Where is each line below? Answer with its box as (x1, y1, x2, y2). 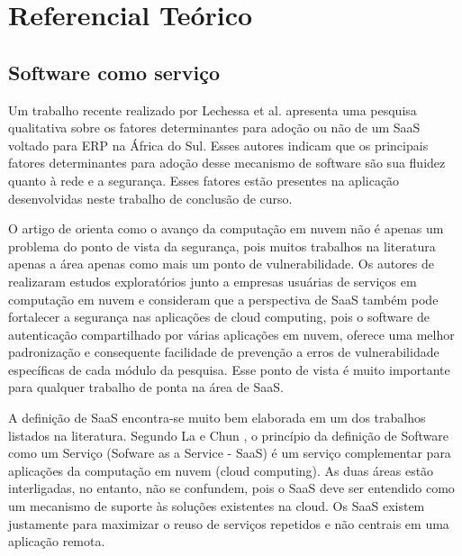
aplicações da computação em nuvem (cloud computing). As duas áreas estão (8, 460, 434, 479)
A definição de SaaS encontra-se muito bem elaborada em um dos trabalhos (8, 408, 426, 427)
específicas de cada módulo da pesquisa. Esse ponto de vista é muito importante (8, 360, 450, 378)
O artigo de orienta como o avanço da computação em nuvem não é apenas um (8, 219, 444, 238)
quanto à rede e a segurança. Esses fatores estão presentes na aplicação (8, 170, 400, 189)
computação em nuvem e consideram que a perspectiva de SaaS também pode (8, 289, 439, 308)
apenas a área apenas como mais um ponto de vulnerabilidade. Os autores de (8, 254, 434, 273)
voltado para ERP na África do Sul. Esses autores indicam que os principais (8, 135, 429, 154)
